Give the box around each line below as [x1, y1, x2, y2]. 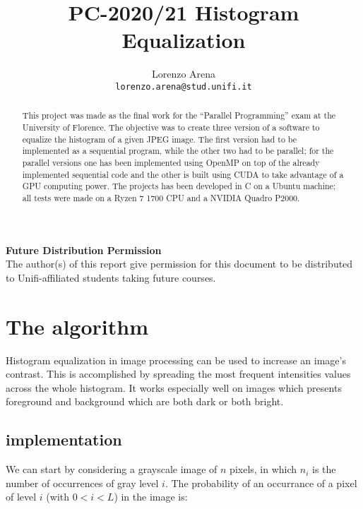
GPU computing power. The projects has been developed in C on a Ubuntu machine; [22, 180, 336, 192]
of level [6, 489, 37, 504]
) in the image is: [114, 489, 188, 504]
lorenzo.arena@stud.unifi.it [115, 81, 252, 92]
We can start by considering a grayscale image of [6, 462, 218, 477]
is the [312, 462, 336, 477]
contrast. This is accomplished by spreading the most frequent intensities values [6, 366, 351, 381]
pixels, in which [230, 462, 297, 477]
